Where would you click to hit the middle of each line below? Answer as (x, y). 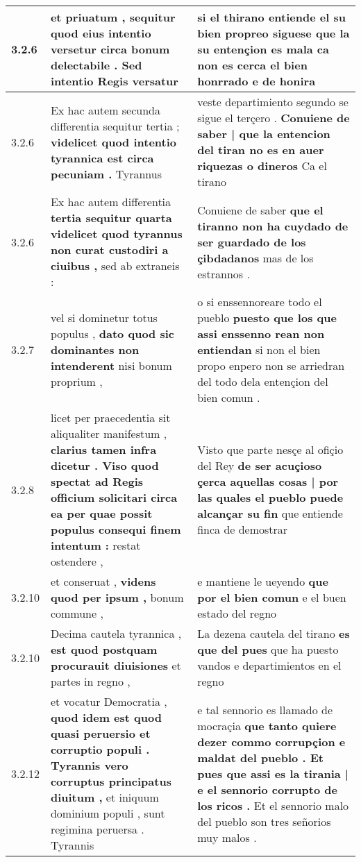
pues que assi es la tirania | (273, 773)
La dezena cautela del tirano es (274, 633)
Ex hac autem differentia (111, 202)
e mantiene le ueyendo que (263, 581)
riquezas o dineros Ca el (262, 166)
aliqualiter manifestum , (109, 433)
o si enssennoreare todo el (260, 302)
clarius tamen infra (103, 449)
